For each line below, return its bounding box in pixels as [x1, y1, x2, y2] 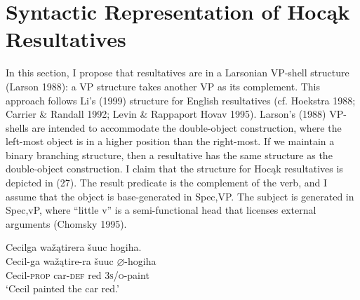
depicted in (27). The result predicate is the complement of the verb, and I [6, 175, 327, 190]
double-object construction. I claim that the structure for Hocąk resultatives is [6, 161, 343, 176]
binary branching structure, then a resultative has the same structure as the [6, 147, 333, 162]
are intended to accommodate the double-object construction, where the [32, 120, 342, 135]
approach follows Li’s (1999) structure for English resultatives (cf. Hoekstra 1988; [6, 93, 356, 107]
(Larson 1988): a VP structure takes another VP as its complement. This [6, 79, 320, 93]
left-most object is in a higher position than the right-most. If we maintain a [6, 134, 335, 149]
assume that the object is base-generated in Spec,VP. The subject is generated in [6, 189, 354, 203]
